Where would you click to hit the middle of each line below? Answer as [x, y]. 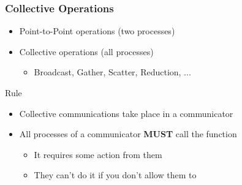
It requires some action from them [98, 154]
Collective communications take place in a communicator [126, 113]
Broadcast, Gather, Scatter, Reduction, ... [112, 72]
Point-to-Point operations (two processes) [97, 31]
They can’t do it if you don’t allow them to [115, 175]
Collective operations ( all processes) [86, 51]
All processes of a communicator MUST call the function [128, 134]
